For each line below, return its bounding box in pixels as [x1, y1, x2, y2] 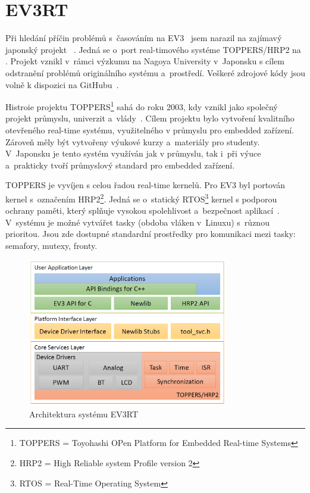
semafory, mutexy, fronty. [5, 239, 98, 251]
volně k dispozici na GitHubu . [5, 78, 119, 91]
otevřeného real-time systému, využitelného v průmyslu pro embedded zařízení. [5, 123, 294, 136]
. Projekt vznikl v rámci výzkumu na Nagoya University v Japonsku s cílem [5, 55, 284, 67]
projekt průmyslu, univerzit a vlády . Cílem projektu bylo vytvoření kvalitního [5, 112, 295, 124]
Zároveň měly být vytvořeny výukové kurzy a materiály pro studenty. [5, 135, 260, 148]
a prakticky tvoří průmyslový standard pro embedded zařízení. [5, 158, 235, 171]
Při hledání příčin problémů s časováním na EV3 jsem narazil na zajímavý [5, 32, 282, 44]
